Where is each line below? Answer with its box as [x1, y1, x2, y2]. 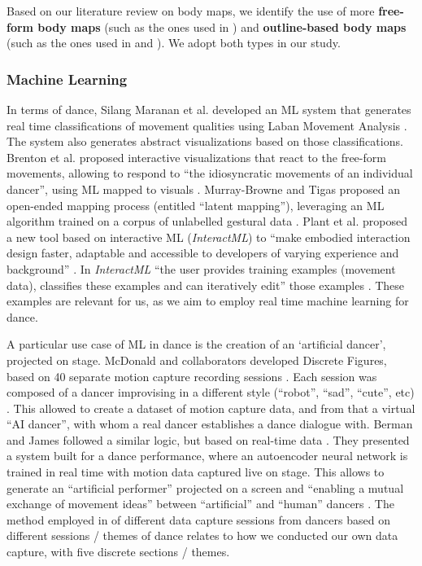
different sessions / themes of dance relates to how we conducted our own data [7, 527, 398, 544]
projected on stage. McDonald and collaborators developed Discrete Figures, [7, 351, 387, 368]
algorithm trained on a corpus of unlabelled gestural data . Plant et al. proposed [7, 213, 408, 230]
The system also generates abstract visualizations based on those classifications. [7, 133, 403, 150]
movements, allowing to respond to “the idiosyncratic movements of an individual [7, 165, 413, 182]
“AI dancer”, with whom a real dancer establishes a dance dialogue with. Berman [7, 415, 413, 432]
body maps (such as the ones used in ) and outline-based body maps [37, 18, 407, 35]
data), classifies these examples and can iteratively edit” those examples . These [7, 276, 405, 293]
